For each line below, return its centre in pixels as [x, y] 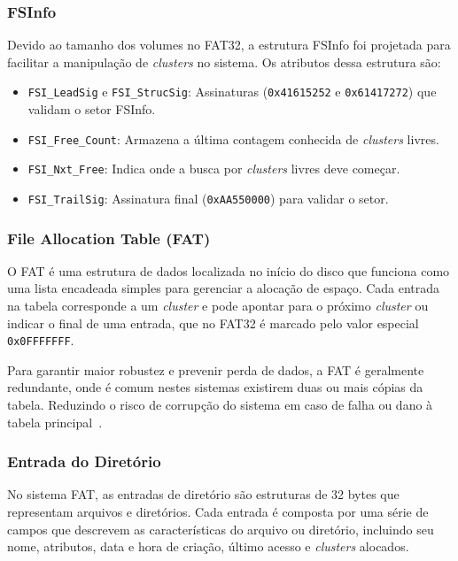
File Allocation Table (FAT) [109, 238]
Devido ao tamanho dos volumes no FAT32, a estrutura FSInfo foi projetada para [229, 45]
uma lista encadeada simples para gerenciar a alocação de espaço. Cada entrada [224, 288]
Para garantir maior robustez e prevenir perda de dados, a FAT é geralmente [216, 369]
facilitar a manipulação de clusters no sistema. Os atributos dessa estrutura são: [224, 61]
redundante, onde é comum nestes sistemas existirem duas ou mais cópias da [215, 387]
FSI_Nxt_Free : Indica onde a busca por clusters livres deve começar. [214, 169]
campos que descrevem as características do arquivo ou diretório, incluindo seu [221, 529]
